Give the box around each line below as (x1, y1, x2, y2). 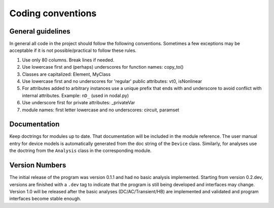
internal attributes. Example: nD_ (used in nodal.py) (22, 92, 129, 99)
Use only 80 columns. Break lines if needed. (22, 56, 115, 63)
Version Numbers (9, 161, 66, 170)
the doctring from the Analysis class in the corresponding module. (9, 147, 152, 154)
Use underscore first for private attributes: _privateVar (22, 100, 135, 106)
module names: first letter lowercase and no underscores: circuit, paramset (22, 107, 180, 113)
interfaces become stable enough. (9, 196, 81, 202)
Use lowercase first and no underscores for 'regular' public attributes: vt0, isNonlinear (22, 78, 202, 84)
